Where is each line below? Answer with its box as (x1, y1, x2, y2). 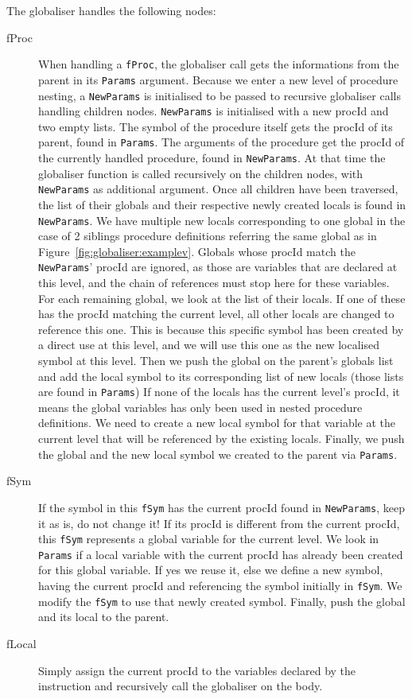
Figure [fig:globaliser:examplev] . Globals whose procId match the (38, 243, 356, 259)
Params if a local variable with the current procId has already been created (38, 546, 403, 562)
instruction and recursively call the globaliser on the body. (38, 678, 323, 694)
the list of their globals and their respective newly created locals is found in (38, 196, 406, 212)
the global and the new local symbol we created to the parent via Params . (38, 445, 398, 462)
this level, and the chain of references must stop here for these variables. (38, 274, 390, 291)
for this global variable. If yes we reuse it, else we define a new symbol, (38, 561, 383, 578)
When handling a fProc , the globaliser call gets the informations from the (38, 56, 399, 72)
